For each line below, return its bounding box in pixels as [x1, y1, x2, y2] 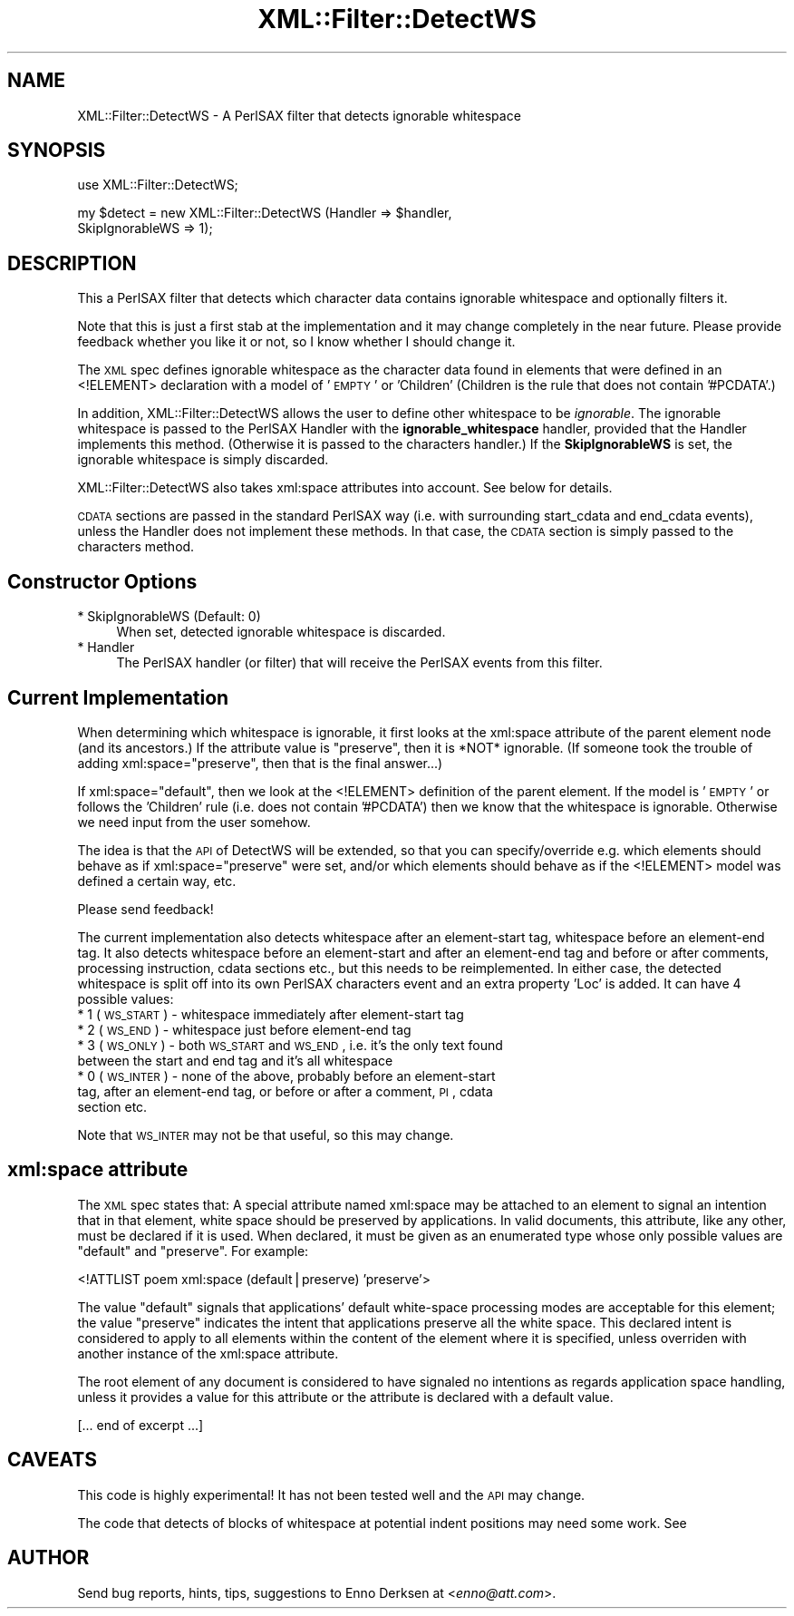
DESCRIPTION [7, 251, 137, 275]
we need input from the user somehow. [77, 813, 311, 830]
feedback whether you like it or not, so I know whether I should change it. [77, 334, 516, 350]
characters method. [77, 539, 195, 555]
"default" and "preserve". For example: [77, 1242, 309, 1259]
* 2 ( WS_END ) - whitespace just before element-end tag [77, 1021, 412, 1037]
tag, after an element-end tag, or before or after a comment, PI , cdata [77, 1083, 493, 1099]
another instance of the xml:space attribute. [77, 1345, 339, 1361]
